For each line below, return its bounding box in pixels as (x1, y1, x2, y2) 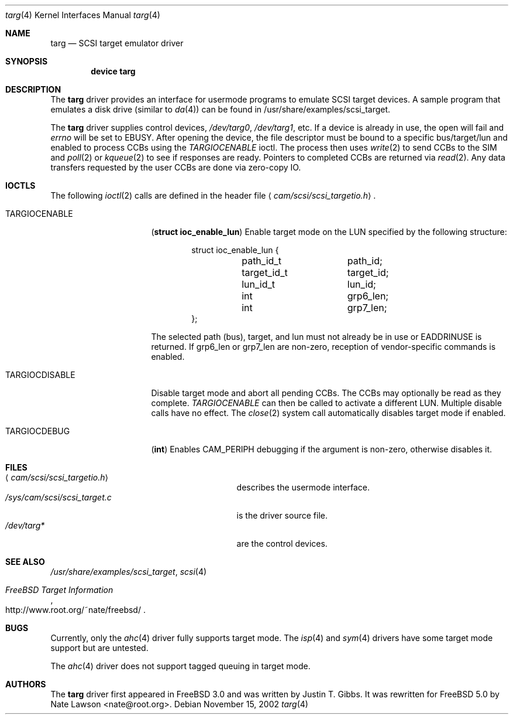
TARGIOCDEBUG (5, 426, 70, 436)
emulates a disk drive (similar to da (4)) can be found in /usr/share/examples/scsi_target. (50, 104, 391, 114)
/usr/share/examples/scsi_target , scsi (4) (50, 567, 207, 577)
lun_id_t (242, 278, 276, 290)
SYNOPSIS (5, 56, 48, 66)
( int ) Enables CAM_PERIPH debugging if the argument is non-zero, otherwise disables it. (151, 444, 493, 454)
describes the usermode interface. (236, 482, 370, 492)
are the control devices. (236, 539, 328, 548)
